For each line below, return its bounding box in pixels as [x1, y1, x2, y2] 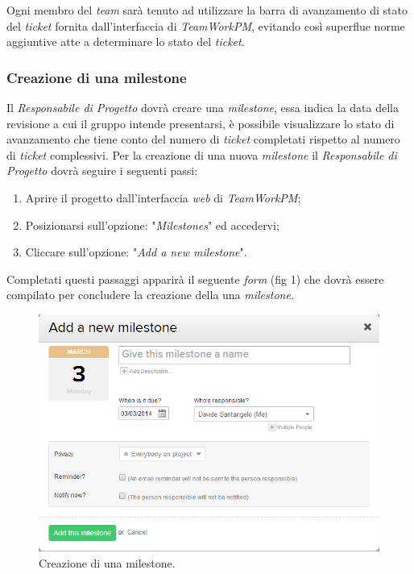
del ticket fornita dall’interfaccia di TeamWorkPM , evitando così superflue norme [6, 17, 405, 34]
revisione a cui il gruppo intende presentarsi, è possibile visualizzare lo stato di [6, 114, 395, 131]
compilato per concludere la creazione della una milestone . [6, 286, 294, 303]
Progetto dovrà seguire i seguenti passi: [6, 162, 198, 179]
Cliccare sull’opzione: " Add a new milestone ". [25, 243, 247, 260]
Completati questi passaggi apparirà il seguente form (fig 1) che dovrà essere [6, 270, 384, 287]
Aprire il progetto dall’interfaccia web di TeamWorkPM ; [25, 189, 301, 206]
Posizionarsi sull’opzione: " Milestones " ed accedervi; [25, 216, 279, 233]
